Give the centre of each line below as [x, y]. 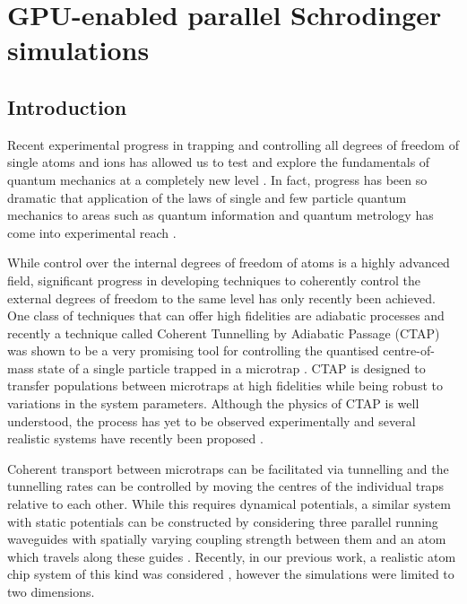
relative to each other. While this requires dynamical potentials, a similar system [229, 504]
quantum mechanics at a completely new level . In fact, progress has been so [217, 179]
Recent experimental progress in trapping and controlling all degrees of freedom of [233, 144]
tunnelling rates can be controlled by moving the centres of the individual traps [225, 486]
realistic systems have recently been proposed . [135, 438]
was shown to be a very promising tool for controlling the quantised [193, 350]
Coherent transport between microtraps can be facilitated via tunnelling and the [228, 468]
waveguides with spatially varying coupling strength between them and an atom [227, 539]
